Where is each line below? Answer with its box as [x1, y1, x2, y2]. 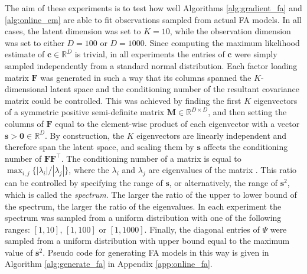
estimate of [5, 48, 45, 60]
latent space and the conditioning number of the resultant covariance [50, 83, 299, 95]
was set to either [5, 36, 64, 48]
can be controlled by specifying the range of [5, 177, 163, 189]
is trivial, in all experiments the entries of [74, 48, 225, 60]
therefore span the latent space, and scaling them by [5, 141, 194, 153]
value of [5, 246, 33, 258]
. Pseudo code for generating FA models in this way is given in [43, 246, 269, 258]
